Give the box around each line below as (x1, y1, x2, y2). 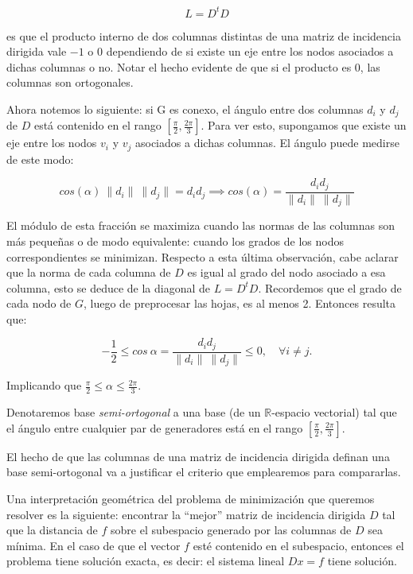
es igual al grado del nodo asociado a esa (187, 264, 386, 281)
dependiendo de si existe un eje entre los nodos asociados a (106, 43, 394, 60)
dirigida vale (6, 43, 67, 60)
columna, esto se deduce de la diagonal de (6, 279, 211, 296)
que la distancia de (6, 522, 98, 538)
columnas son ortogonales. (6, 74, 134, 91)
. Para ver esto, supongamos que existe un (201, 117, 407, 134)
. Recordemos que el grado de (258, 279, 402, 296)
